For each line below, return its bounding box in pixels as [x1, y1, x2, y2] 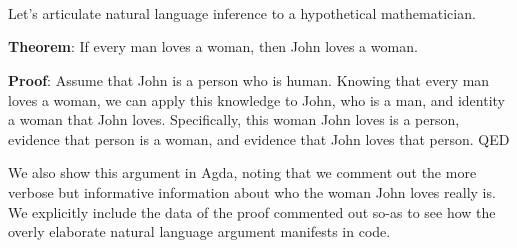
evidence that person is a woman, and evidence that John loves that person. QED [8, 128, 510, 149]
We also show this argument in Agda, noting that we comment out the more [8, 162, 477, 183]
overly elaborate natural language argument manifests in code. [8, 221, 391, 242]
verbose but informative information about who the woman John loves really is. [8, 181, 496, 202]
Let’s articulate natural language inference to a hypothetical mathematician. [8, 2, 476, 23]
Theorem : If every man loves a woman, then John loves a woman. [8, 36, 418, 57]
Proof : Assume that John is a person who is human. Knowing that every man [8, 69, 490, 90]
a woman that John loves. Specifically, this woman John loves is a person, [8, 109, 460, 130]
